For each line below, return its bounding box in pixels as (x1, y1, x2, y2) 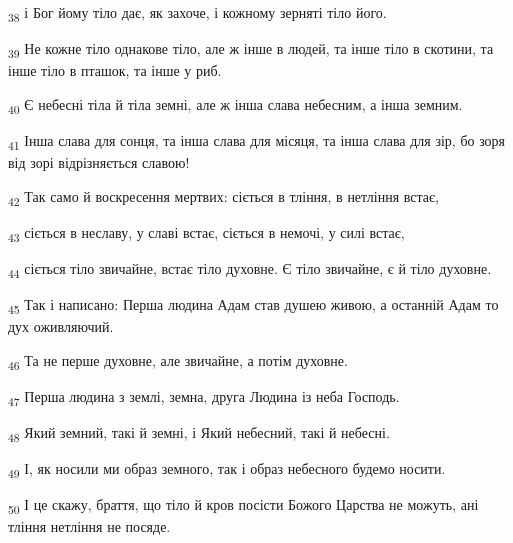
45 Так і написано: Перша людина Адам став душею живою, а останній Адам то (8, 294, 499, 317)
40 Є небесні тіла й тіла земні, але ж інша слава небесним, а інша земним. (8, 93, 463, 117)
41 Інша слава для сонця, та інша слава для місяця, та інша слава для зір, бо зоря (8, 129, 506, 153)
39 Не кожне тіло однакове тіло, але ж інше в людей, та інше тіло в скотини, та (8, 38, 494, 61)
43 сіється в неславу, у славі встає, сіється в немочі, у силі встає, (8, 221, 405, 245)
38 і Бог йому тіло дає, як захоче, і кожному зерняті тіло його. (8, 2, 387, 25)
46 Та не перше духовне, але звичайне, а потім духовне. (8, 349, 348, 373)
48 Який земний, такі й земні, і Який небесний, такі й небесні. (8, 422, 390, 445)
